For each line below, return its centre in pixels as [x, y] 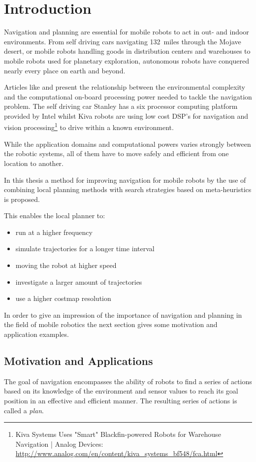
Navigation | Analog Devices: [59, 444]
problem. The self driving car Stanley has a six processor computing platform [121, 106]
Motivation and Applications [79, 361]
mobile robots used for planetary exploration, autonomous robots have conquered [127, 60]
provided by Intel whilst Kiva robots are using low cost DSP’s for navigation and [126, 115]
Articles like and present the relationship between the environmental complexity [125, 87]
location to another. [34, 163]
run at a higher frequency [54, 232]
